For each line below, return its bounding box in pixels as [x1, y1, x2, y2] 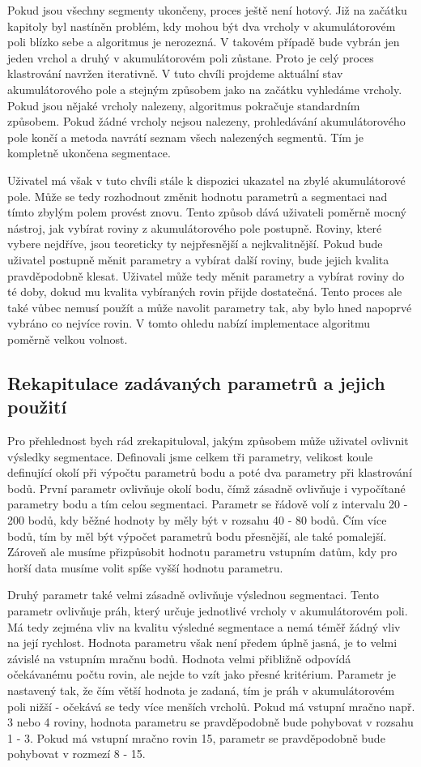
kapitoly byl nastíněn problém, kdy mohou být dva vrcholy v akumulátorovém [7, 17, 396, 34]
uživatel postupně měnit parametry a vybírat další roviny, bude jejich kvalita [7, 251, 389, 268]
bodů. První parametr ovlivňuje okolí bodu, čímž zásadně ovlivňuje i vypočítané [7, 479, 406, 496]
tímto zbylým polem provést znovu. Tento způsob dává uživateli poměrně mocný [7, 204, 406, 221]
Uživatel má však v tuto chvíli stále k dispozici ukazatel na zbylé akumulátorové [7, 171, 406, 188]
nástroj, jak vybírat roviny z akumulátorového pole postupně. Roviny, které [7, 219, 382, 236]
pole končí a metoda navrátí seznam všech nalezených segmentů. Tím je [7, 128, 364, 145]
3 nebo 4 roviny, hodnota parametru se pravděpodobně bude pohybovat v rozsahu [7, 713, 414, 731]
